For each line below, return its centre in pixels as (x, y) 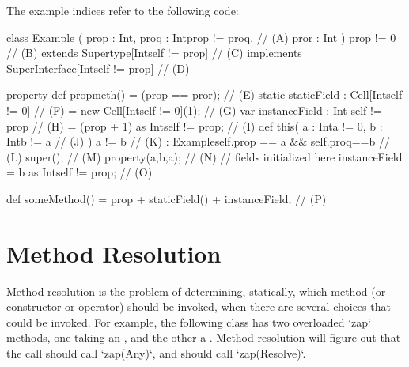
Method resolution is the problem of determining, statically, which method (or (196, 291)
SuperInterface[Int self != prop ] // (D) (98, 68)
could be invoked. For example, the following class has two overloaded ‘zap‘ (189, 322)
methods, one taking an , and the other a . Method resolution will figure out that (204, 337)
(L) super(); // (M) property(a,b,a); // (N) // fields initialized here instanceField (204, 156)
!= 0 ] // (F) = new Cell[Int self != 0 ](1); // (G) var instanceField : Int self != (194, 110)
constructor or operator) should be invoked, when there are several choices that (199, 306)
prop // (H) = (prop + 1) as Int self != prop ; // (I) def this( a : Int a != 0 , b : (195, 125)
